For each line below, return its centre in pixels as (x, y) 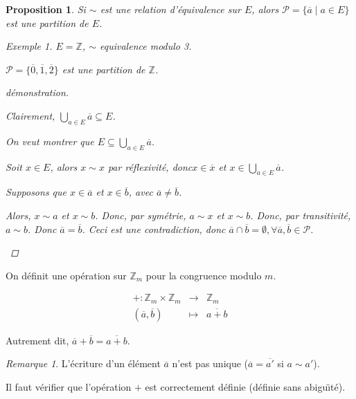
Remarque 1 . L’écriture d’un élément (83, 363)
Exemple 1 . (29, 46)
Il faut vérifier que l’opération (69, 387)
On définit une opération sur (66, 275)
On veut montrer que (50, 141)
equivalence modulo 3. (146, 46)
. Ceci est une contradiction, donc (154, 229)
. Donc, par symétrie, (141, 215)
